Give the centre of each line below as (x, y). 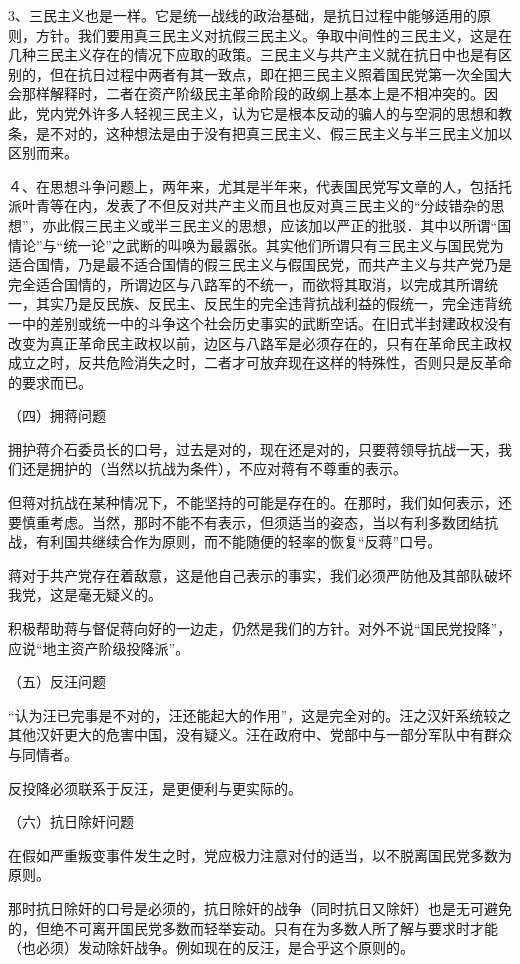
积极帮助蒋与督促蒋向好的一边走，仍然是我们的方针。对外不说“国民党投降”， (260, 628)
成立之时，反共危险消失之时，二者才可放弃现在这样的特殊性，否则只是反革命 (260, 362)
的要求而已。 (50, 381)
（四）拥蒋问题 (57, 415)
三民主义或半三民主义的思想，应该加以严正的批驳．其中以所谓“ (291, 224)
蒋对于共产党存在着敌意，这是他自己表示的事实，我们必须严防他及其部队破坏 (260, 574)
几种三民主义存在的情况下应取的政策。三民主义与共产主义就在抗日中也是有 (253, 54)
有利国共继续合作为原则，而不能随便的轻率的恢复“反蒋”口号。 (238, 541)
